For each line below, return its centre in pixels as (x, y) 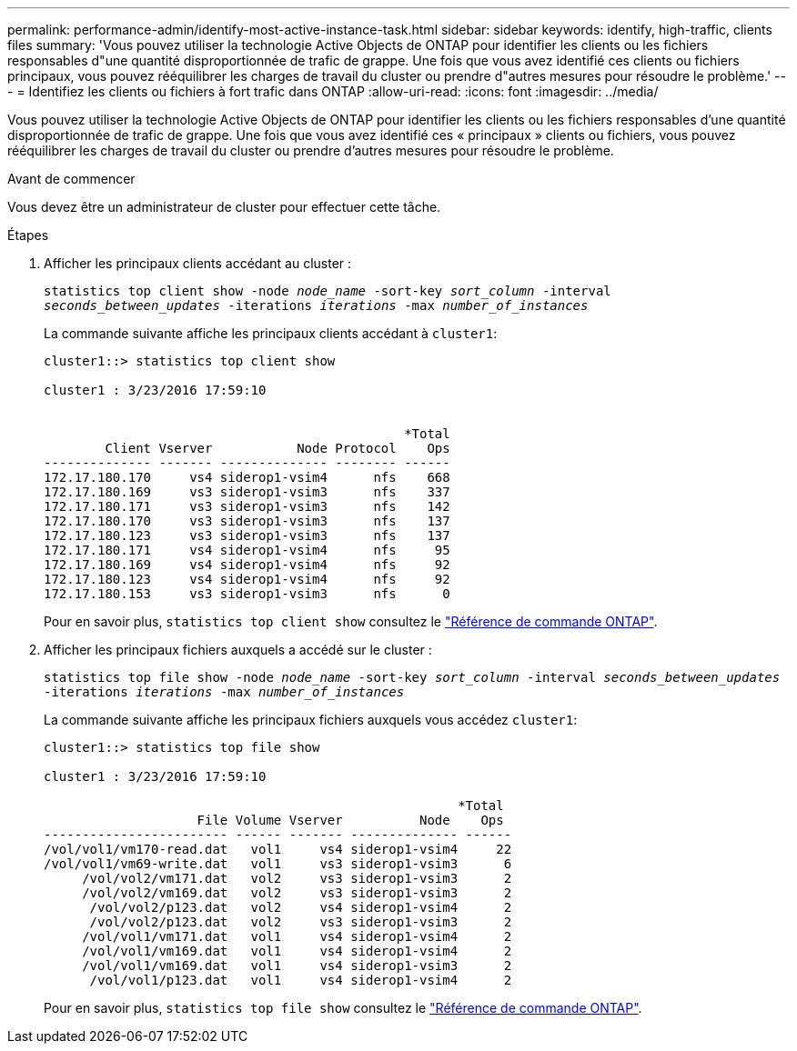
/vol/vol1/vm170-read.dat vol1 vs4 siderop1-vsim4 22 (278, 849)
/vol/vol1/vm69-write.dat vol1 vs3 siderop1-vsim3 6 (278, 864)
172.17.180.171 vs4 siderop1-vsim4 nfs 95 (247, 550)
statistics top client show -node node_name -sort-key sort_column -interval (328, 291)
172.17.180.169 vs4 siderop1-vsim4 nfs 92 (247, 565)
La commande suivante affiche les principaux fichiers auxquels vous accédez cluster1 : (311, 720)
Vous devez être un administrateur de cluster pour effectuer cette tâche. (224, 207)
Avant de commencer (71, 179)
